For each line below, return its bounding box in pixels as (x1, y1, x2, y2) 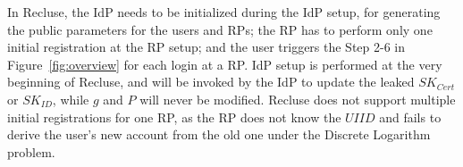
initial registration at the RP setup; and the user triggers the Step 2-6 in (7, 38, 406, 56)
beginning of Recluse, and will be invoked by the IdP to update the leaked (7, 72, 415, 91)
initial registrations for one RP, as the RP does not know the (7, 107, 341, 126)
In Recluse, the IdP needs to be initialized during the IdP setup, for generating (7, 3, 441, 21)
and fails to (379, 107, 442, 126)
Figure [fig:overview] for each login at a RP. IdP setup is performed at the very (7, 54, 442, 73)
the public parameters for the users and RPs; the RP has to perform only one (7, 20, 433, 38)
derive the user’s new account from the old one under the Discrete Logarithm (7, 125, 431, 144)
